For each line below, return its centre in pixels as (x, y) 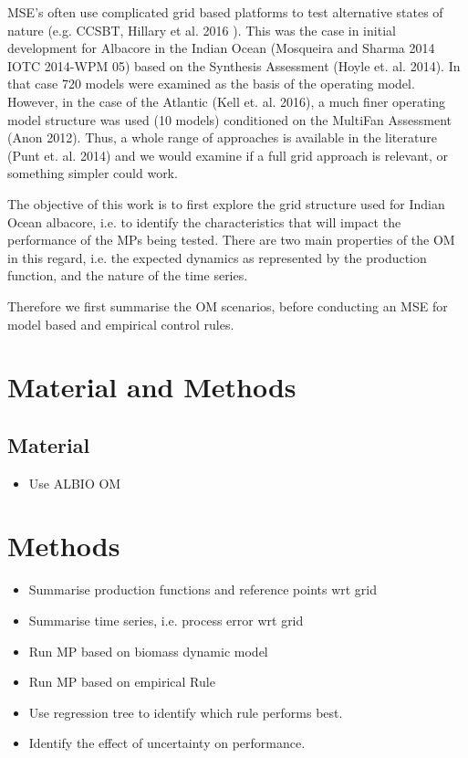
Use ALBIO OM (75, 483)
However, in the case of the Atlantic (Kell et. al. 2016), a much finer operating (227, 101)
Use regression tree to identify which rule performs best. (186, 712)
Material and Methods (152, 387)
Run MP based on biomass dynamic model (148, 651)
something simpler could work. (93, 173)
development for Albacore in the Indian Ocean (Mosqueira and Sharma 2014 (221, 48)
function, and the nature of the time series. (128, 275)
